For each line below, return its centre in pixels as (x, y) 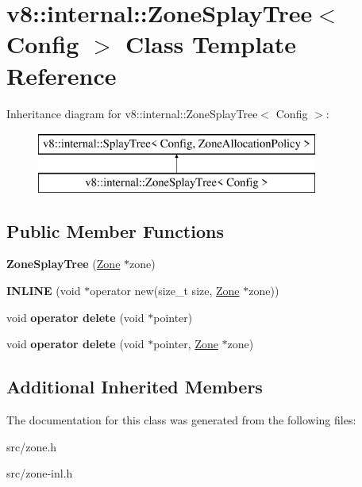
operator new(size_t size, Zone (165, 291)
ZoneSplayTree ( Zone (64, 264)
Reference (62, 75)
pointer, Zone (186, 344)
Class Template (211, 44)
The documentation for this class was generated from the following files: (181, 420)
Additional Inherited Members (135, 387)
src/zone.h (32, 446)
